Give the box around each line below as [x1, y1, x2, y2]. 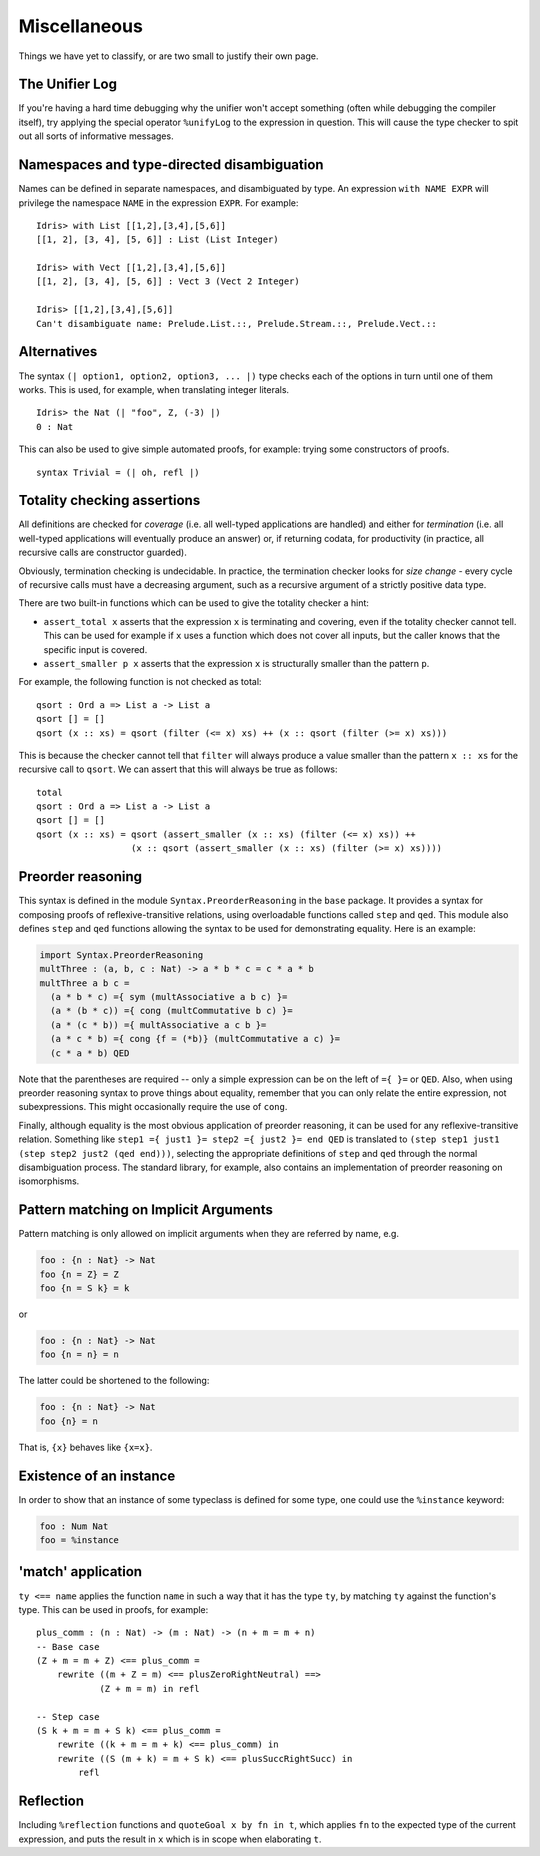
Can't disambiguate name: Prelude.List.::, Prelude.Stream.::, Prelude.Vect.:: [36, 318, 437, 329]
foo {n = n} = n [39, 1349, 120, 1360]
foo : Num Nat [39, 1520, 109, 1532]
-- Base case [36, 1641, 100, 1652]
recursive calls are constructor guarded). [18, 546, 187, 559]
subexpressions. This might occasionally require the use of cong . [18, 1101, 288, 1113]
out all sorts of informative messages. [18, 130, 174, 142]
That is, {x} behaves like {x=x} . [18, 1441, 153, 1453]
